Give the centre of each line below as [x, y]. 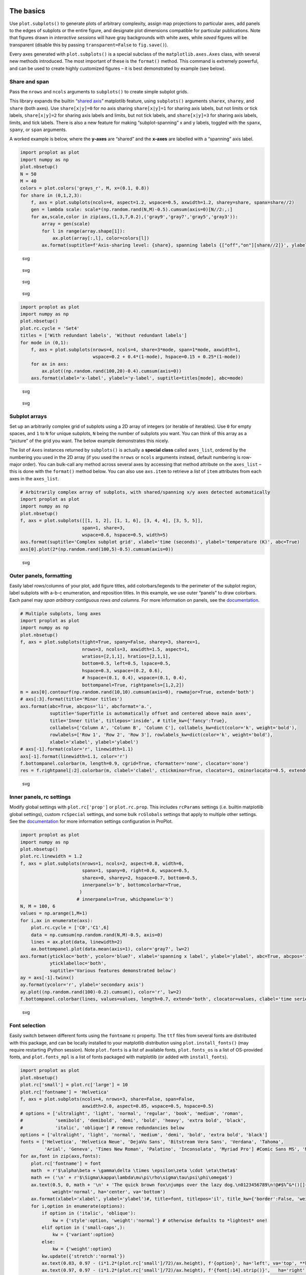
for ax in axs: [50, 364]
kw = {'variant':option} [83, 1235]
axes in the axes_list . [34, 478]
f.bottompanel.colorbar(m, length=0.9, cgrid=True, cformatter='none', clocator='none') [135, 763]
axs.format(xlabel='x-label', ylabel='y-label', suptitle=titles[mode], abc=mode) [137, 378]
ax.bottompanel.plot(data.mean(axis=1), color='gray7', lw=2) [110, 949]
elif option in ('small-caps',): [83, 1228]
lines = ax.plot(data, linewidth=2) [76, 942]
